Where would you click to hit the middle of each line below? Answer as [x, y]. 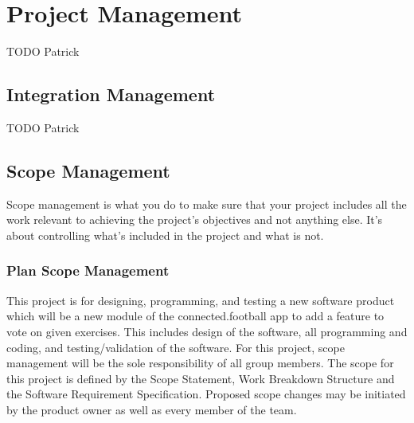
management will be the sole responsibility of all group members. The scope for [200, 363]
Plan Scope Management [88, 270]
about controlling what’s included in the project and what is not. [165, 235]
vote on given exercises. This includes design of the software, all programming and [207, 331]
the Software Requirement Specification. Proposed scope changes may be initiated [206, 394]
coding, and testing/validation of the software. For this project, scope [176, 347]
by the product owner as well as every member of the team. [152, 409]
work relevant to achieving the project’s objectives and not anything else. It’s [195, 219]
